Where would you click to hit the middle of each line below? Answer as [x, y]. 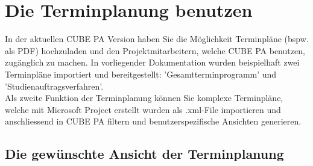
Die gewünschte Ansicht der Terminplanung [144, 154]
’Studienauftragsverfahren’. [54, 86]
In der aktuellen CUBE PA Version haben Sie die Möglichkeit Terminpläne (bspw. [157, 39]
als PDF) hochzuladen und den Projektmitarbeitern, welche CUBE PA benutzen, [155, 50]
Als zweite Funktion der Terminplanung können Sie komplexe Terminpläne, [144, 98]
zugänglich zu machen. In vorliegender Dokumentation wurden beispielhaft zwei [152, 62]
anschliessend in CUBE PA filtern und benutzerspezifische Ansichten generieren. [153, 121]
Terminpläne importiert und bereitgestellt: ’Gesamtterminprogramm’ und [141, 74]
